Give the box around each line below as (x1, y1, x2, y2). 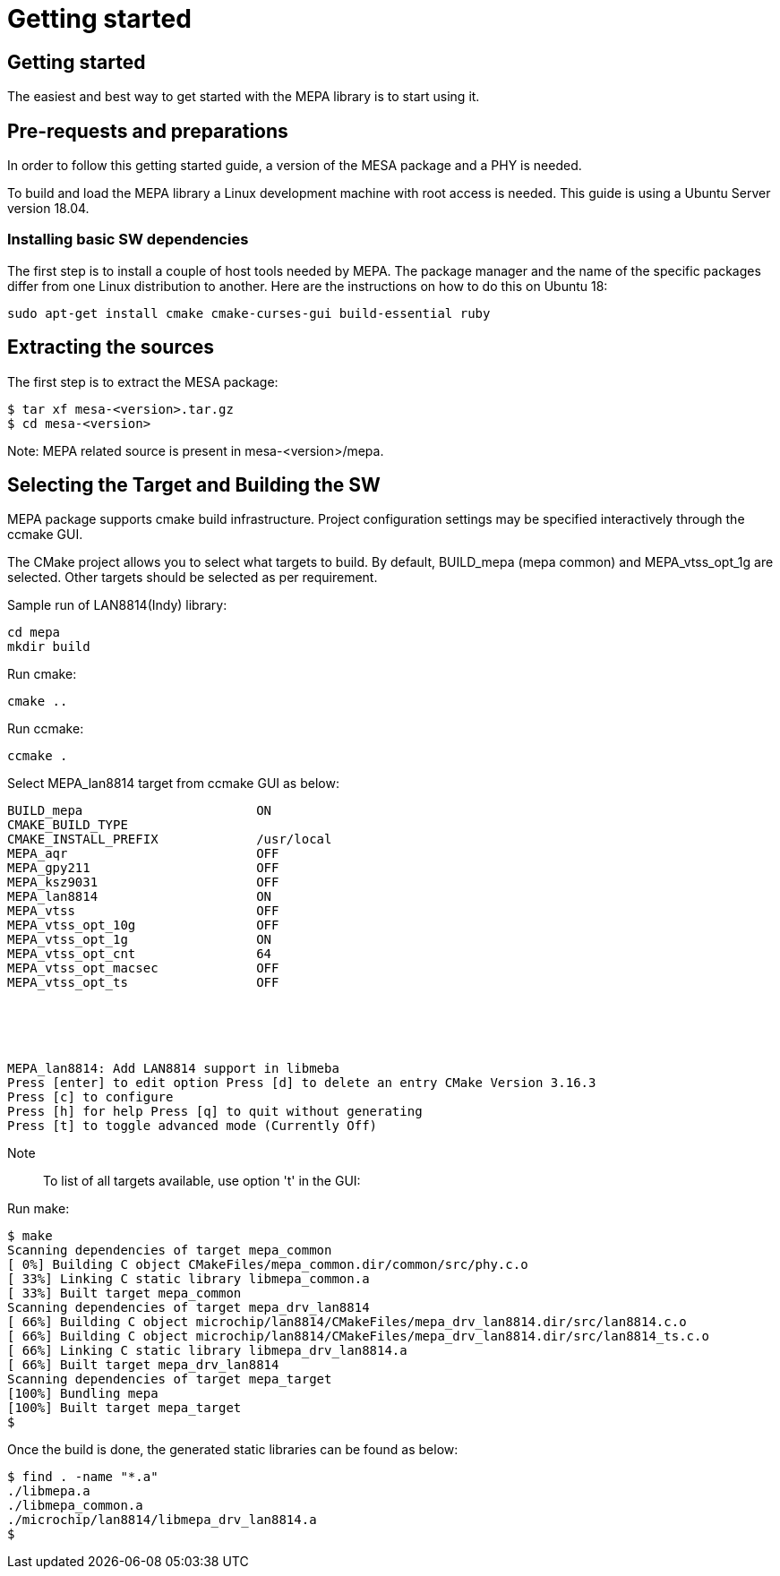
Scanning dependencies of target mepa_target (7, 1372, 332, 1387)
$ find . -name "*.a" (7, 1469, 159, 1485)
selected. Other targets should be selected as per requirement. (7, 570, 378, 586)
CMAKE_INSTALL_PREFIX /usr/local (7, 832, 332, 847)
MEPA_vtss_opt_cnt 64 (7, 946, 272, 962)
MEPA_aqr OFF (7, 846, 279, 861)
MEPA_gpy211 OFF (7, 861, 279, 876)
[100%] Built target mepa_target (7, 1400, 242, 1416)
